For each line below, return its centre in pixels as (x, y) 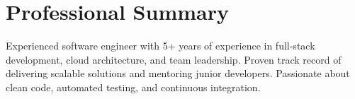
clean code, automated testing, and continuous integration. (133, 87)
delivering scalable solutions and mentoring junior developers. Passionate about (178, 73)
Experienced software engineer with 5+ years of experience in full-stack (160, 46)
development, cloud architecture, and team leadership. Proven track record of (174, 59)
